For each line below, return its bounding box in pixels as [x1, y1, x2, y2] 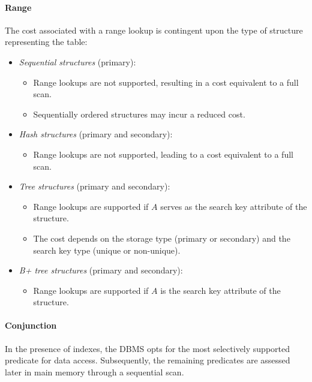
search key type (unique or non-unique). [33, 243, 181, 256]
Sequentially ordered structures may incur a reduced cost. [33, 107, 245, 120]
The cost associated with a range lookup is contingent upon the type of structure [5, 23, 303, 36]
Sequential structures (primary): [19, 55, 136, 68]
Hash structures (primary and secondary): [19, 128, 173, 140]
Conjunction [5, 319, 57, 332]
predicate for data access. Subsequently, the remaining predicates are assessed [5, 354, 290, 366]
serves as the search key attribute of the [160, 200, 307, 212]
